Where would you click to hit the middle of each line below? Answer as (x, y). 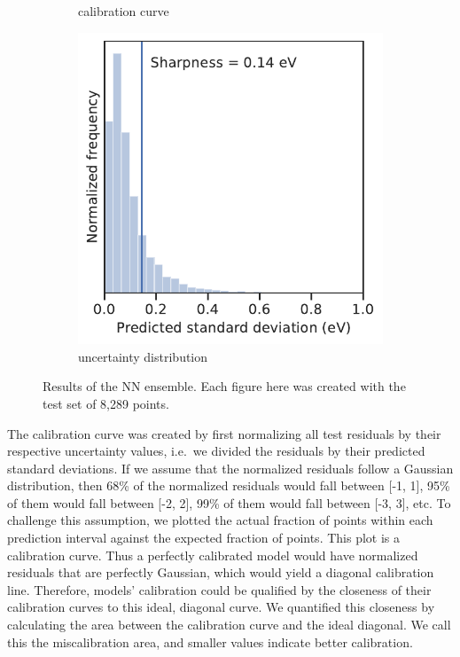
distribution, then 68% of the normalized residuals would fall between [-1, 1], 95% (229, 485)
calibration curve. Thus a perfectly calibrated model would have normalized (213, 555)
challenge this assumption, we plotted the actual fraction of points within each (220, 520)
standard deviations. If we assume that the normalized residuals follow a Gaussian (230, 468)
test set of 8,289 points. (106, 403)
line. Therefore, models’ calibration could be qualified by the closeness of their (219, 589)
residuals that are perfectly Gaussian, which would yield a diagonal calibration (221, 572)
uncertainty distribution (143, 356)
